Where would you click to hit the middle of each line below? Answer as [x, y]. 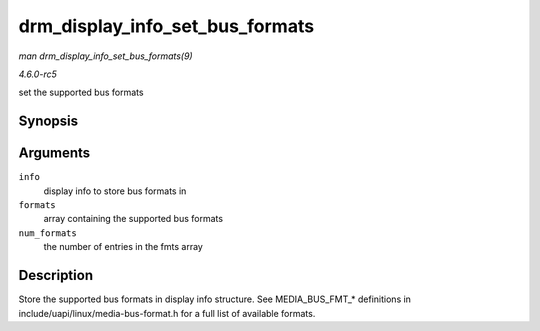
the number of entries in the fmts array [123, 247]
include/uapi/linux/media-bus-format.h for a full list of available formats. [167, 313]
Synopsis [48, 121]
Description [56, 275]
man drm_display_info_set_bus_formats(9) [106, 56]
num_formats [47, 233]
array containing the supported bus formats [133, 219]
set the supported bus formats [81, 92]
